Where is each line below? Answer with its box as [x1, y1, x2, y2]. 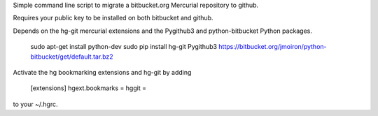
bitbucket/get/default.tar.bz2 [30, 52, 113, 61]
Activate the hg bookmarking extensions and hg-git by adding [13, 68, 192, 76]
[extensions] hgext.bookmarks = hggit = [30, 84, 147, 92]
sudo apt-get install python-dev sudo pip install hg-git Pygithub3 [30, 43, 217, 51]
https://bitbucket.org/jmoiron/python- [218, 43, 327, 51]
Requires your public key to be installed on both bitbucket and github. [13, 14, 213, 22]
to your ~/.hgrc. [13, 100, 58, 108]
